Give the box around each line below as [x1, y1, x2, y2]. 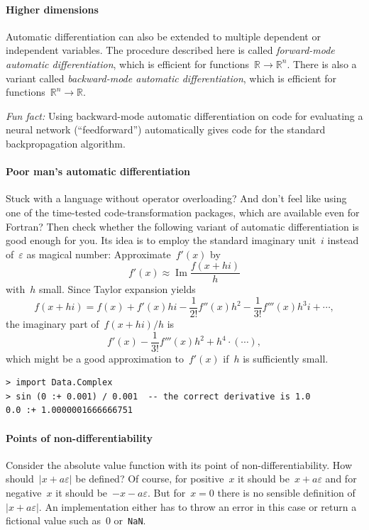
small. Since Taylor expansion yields [38, 282, 196, 297]
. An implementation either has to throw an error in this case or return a [38, 499, 357, 514]
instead [327, 233, 359, 248]
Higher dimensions [6, 1, 99, 16]
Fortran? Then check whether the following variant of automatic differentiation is [6, 219, 359, 233]
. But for [148, 485, 186, 500]
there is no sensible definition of [217, 485, 356, 500]
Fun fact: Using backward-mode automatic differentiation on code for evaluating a [6, 108, 363, 123]
